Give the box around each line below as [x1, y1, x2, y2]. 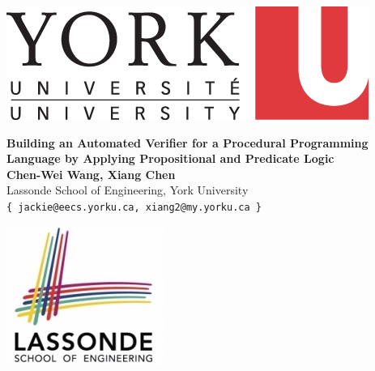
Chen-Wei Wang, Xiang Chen [6, 165, 176, 182]
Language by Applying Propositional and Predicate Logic [6, 150, 335, 167]
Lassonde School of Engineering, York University [6, 181, 249, 198]
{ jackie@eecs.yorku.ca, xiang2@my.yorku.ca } [6, 201, 262, 213]
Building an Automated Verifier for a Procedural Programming [6, 134, 369, 151]
